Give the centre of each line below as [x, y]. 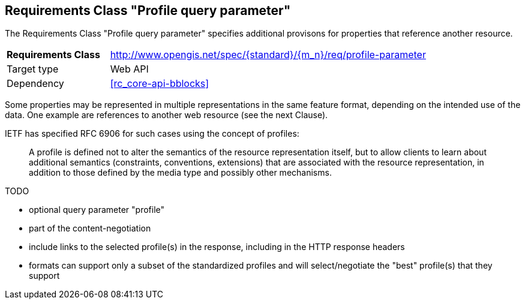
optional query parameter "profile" [97, 210]
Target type [33, 69]
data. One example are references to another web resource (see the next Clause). [166, 115]
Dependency [35, 84]
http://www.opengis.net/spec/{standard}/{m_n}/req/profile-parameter [268, 55]
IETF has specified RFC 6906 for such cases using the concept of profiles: [152, 134]
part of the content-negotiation [90, 228]
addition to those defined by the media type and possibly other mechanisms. [180, 173]
